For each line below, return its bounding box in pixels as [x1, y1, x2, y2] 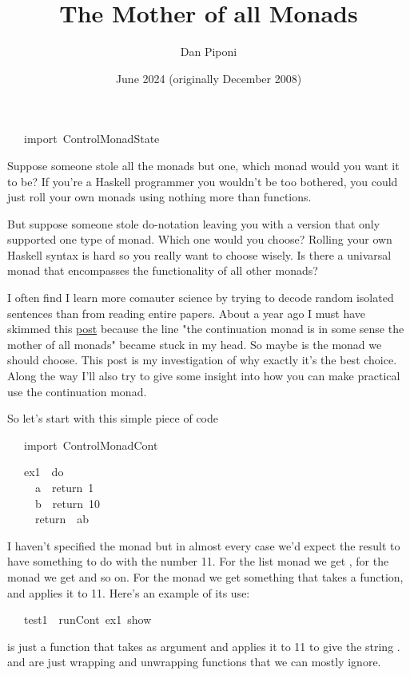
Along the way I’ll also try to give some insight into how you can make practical [7, 367, 400, 384]
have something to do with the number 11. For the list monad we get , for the [7, 553, 389, 570]
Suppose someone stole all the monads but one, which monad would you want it [7, 157, 400, 173]
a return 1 [34, 479, 94, 495]
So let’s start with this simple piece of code [7, 410, 218, 427]
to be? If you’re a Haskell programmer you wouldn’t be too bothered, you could [7, 173, 398, 189]
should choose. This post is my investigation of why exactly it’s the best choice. [7, 351, 397, 368]
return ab [34, 510, 89, 527]
